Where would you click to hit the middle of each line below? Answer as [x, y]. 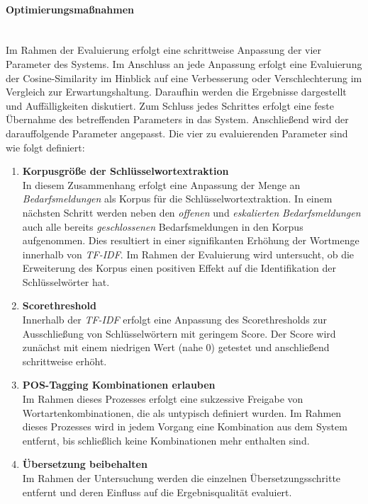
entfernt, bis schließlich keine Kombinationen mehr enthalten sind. [166, 440]
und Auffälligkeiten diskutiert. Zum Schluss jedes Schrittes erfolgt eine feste [170, 105]
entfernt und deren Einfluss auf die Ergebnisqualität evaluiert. [157, 492]
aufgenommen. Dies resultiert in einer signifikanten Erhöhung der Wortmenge [191, 240]
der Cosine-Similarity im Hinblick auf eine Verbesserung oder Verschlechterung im [184, 78]
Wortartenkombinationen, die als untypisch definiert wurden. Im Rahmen [182, 412]
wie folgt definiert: [45, 147]
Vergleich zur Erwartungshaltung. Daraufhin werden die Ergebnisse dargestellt [176, 92]
